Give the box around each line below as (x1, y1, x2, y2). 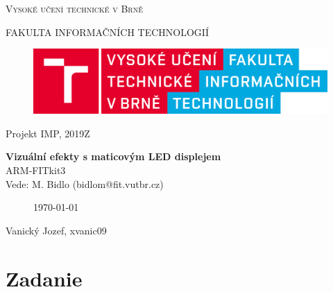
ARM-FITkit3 (6, 162, 66, 177)
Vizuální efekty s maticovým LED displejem (6, 149, 221, 164)
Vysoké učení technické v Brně (6, 1, 143, 15)
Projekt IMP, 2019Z (6, 126, 90, 140)
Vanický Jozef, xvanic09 (6, 223, 107, 237)
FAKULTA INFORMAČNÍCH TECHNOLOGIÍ (6, 24, 209, 39)
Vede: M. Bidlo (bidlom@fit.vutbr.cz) (6, 176, 164, 191)
